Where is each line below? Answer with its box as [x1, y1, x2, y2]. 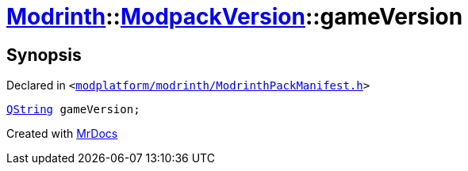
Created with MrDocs [6, 127, 118, 141]
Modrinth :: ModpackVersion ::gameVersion [6, 3, 463, 30]
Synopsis [6, 44, 82, 65]
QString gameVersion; [6, 103, 140, 116]
